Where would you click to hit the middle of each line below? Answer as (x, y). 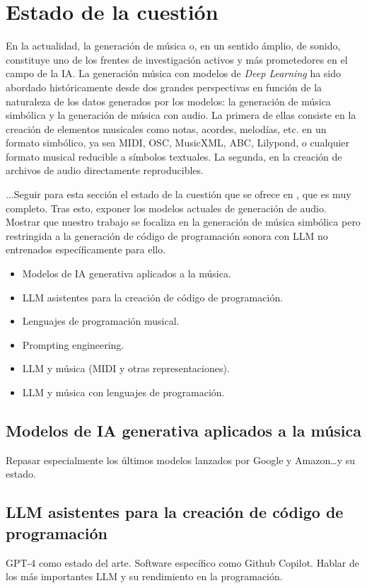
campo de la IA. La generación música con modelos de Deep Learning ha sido (174, 73)
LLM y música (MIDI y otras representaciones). (126, 368)
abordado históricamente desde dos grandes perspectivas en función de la (164, 87)
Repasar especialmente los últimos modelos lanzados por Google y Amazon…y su (181, 460)
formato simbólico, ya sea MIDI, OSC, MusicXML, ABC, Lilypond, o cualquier (178, 143)
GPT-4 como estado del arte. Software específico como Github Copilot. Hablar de (182, 562)
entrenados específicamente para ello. (86, 249)
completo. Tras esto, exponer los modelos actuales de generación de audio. (166, 208)
